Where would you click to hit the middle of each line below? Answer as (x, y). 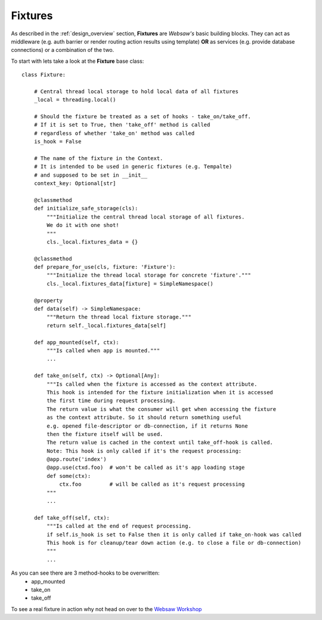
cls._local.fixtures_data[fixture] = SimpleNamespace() (130, 283)
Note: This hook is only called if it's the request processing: (144, 451)
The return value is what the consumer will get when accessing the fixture (162, 409)
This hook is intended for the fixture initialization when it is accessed (160, 392)
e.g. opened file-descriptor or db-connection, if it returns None (147, 426)
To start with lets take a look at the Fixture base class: (78, 61)
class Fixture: (44, 75)
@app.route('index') (77, 459)
